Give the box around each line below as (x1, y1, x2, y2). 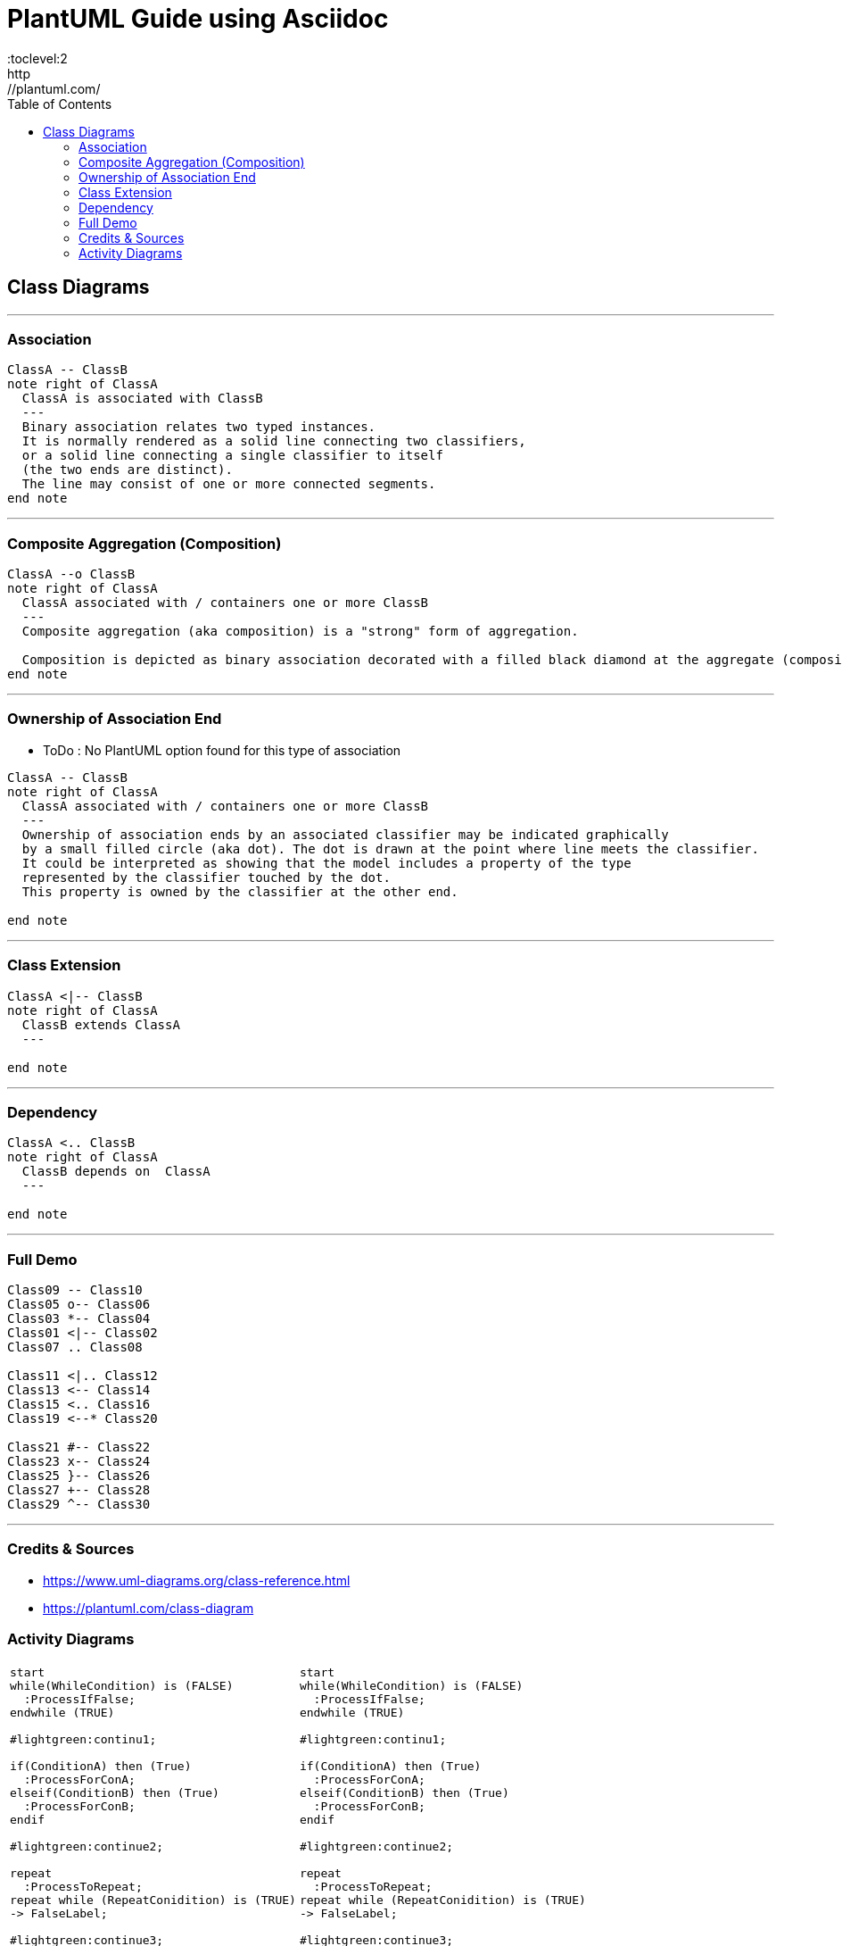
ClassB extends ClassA (21, 1017, 180, 1032)
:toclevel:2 (7, 50, 68, 66)
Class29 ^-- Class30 (7, 1497, 151, 1512)
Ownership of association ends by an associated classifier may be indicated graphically (21, 827, 669, 842)
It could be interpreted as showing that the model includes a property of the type (21, 855, 631, 870)
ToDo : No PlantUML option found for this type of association (43, 742, 401, 758)
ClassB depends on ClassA (21, 1164, 210, 1179)
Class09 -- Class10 (7, 1283, 143, 1298)
